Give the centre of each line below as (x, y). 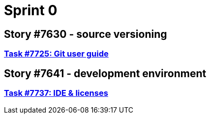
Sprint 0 (31, 10)
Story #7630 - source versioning (86, 34)
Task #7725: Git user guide (56, 54)
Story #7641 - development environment (105, 73)
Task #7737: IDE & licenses (56, 93)
